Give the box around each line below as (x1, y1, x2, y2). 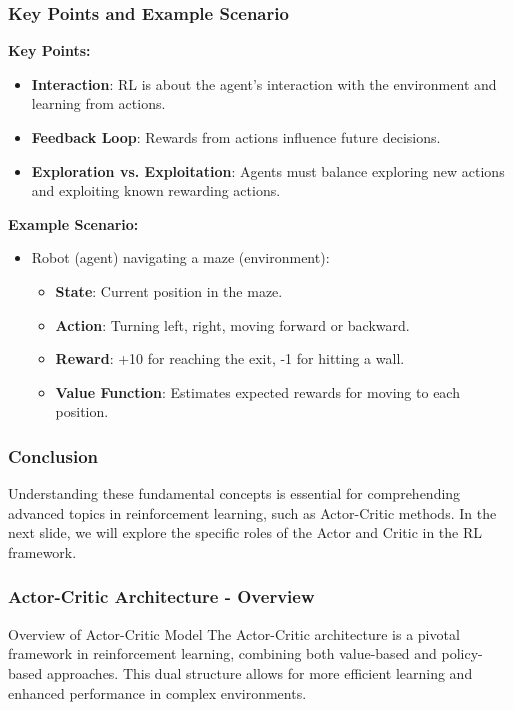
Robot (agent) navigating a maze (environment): (31, 247, 330, 268)
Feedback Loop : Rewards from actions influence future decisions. (31, 127, 441, 147)
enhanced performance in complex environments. (8, 682, 307, 703)
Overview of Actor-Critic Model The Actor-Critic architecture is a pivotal (8, 623, 460, 644)
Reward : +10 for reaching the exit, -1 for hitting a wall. (55, 348, 405, 369)
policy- (441, 643, 483, 664)
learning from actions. (31, 93, 166, 114)
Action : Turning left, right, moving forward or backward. (55, 314, 410, 335)
